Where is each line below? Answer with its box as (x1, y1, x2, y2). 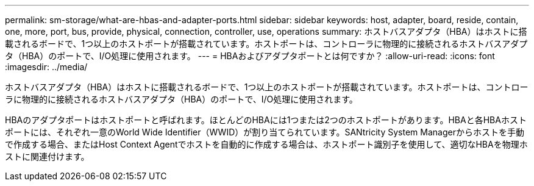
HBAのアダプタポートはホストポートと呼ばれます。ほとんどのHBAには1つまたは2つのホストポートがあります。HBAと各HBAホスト (5, 115, 527, 125)
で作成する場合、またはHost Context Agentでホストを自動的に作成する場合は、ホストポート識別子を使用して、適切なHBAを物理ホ (5, 139, 528, 149)
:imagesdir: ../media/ (5, 62, 88, 72)
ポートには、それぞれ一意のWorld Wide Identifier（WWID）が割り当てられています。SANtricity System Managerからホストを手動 (5, 127, 524, 137)
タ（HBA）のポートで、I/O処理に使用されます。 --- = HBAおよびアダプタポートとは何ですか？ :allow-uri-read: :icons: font (5, 51, 495, 61)
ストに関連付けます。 (5, 151, 90, 162)
